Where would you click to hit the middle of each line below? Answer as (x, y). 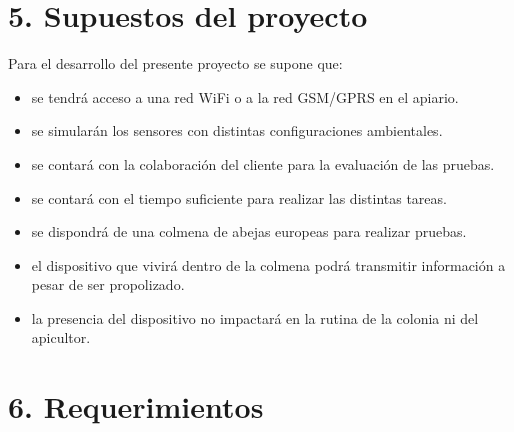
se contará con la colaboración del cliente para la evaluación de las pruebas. (263, 163)
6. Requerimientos (136, 406)
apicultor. (61, 337)
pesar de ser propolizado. (108, 284)
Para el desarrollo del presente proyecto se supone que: (175, 63)
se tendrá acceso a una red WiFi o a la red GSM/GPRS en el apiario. (245, 96)
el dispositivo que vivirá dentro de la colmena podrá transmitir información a (268, 264)
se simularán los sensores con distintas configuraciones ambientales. (237, 130)
